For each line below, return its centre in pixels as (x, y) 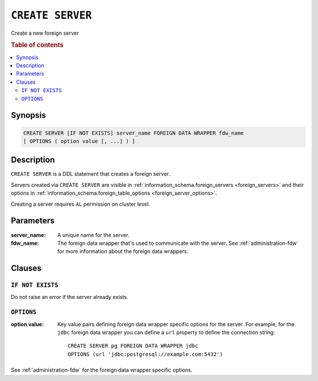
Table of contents (37, 45)
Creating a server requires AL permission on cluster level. (80, 204)
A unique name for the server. (93, 235)
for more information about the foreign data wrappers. (123, 251)
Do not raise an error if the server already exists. (70, 297)
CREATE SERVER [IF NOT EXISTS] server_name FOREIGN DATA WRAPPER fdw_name (134, 133)
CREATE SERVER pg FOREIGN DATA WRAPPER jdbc (133, 346)
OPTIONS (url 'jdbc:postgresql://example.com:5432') (145, 354)
